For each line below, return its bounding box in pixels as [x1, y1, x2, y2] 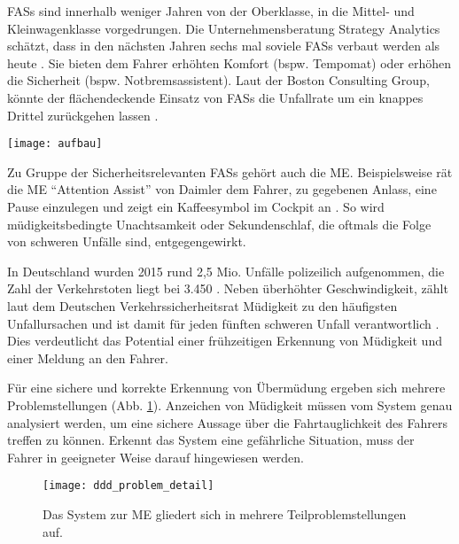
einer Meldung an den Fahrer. [7, 348, 168, 367]
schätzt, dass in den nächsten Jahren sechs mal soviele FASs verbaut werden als [7, 36, 440, 55]
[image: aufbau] [7, 137, 103, 151]
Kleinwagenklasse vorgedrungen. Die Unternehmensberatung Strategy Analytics [7, 19, 440, 37]
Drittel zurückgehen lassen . [7, 105, 159, 124]
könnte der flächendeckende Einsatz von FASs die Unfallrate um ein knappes [7, 88, 424, 106]
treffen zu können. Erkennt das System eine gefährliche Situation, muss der [7, 431, 415, 449]
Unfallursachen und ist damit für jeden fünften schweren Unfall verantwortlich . [7, 314, 440, 332]
